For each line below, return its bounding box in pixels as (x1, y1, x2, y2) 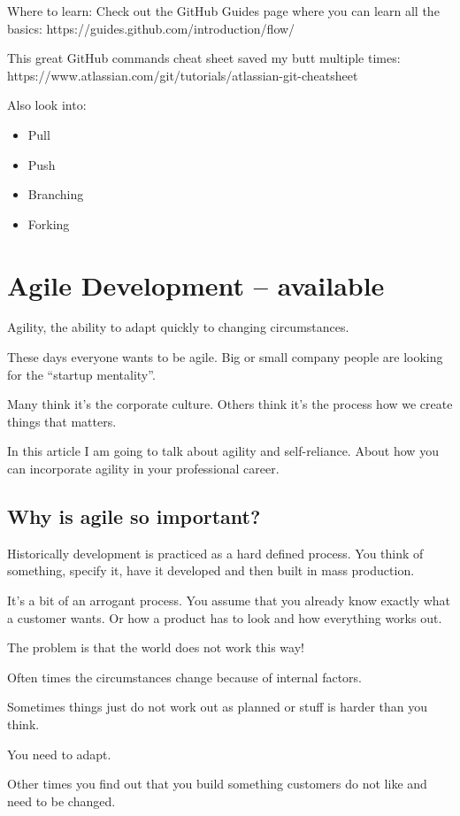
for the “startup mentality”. (7, 365, 156, 383)
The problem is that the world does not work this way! (7, 638, 304, 657)
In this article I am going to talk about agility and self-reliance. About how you (7, 442, 439, 460)
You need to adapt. (7, 744, 111, 763)
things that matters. (7, 412, 117, 430)
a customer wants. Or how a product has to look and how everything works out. (7, 608, 442, 627)
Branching (27, 185, 84, 204)
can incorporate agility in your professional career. (7, 459, 280, 478)
